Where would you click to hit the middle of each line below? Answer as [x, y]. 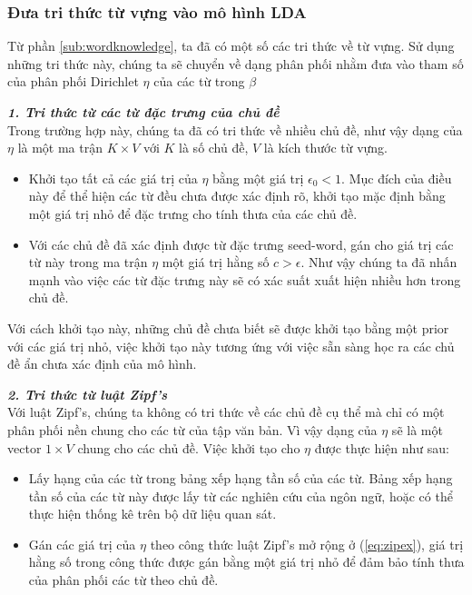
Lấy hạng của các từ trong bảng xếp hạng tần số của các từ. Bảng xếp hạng [241, 478]
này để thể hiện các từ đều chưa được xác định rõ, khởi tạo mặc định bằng [237, 196]
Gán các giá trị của [82, 544]
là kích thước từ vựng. [326, 148]
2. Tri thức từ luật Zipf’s [87, 394]
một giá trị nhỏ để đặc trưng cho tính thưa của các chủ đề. [193, 213]
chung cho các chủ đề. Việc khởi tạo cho [189, 447]
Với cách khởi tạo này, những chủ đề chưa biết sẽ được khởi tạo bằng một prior [228, 327]
